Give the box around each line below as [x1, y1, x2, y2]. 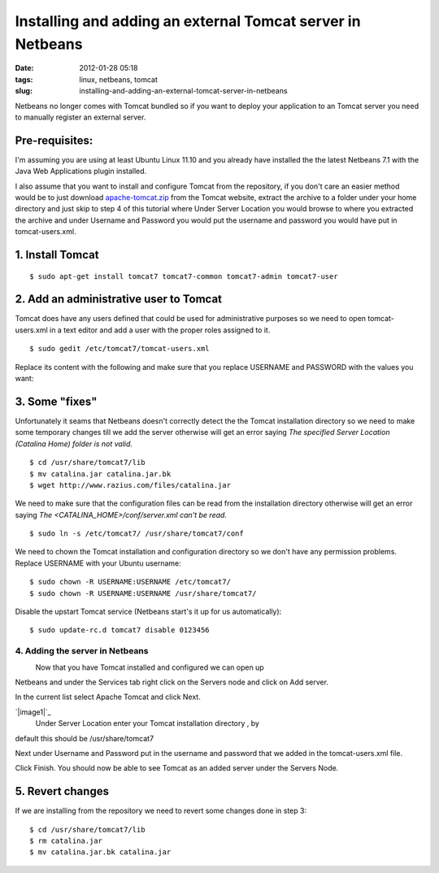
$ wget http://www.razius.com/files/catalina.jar [29, 480, 232, 489]
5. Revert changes [15, 784, 110, 798]
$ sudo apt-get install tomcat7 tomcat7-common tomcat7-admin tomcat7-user [29, 271, 338, 280]
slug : [15, 86, 33, 96]
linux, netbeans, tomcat [79, 74, 158, 85]
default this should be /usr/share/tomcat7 [15, 733, 154, 743]
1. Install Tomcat [15, 248, 99, 262]
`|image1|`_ [15, 707, 52, 717]
